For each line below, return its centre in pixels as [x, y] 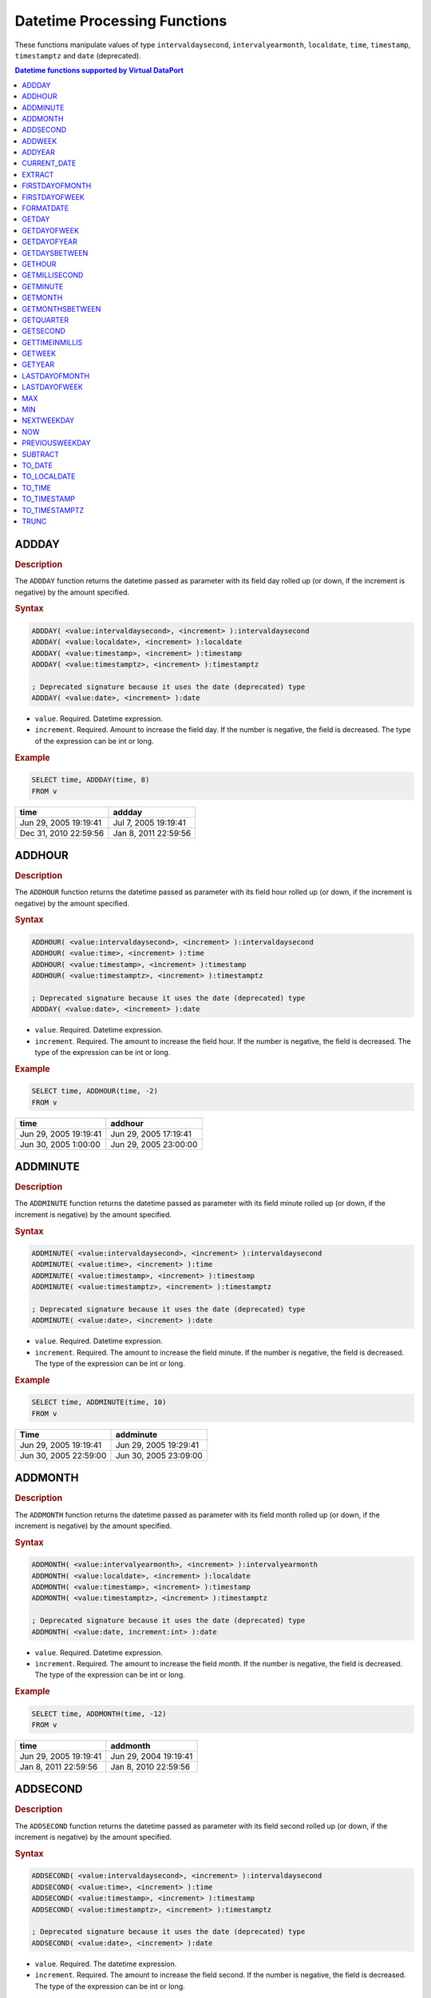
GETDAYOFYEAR [49, 242]
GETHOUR [39, 264]
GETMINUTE [43, 286]
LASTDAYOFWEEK [52, 387]
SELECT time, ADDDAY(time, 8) [91, 780]
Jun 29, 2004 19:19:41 [152, 1756]
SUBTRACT [41, 454]
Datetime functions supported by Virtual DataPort [99, 70]
